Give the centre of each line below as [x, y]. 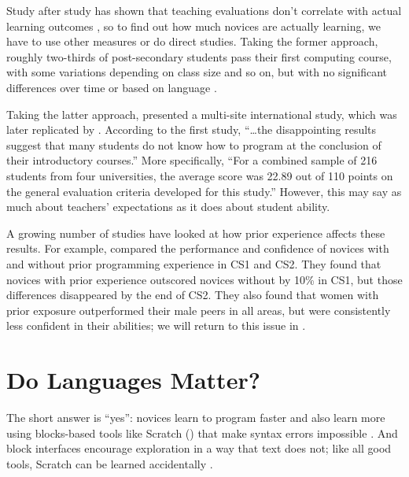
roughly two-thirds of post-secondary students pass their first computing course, [199, 56]
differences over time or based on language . [112, 87]
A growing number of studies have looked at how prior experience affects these [196, 233]
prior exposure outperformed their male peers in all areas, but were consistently [199, 310]
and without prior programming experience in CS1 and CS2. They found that [194, 263]
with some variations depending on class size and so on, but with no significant [197, 72]
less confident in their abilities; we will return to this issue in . [156, 325]
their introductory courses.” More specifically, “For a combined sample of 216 [192, 160]
